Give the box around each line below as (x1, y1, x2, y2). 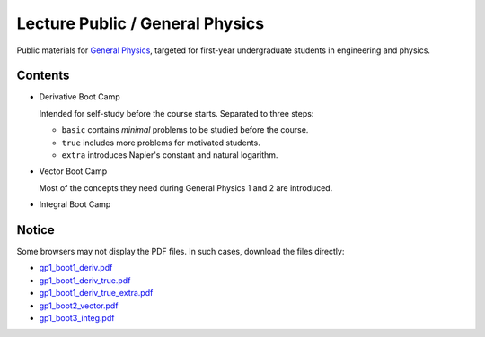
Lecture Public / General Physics (16, 13, 265, 33)
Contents (16, 68, 70, 83)
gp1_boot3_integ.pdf (39, 313, 115, 324)
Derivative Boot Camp (39, 91, 120, 102)
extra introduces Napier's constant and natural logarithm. (61, 150, 278, 160)
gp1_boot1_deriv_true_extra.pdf (39, 288, 154, 298)
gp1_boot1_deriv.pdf (39, 263, 113, 273)
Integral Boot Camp (39, 199, 111, 210)
